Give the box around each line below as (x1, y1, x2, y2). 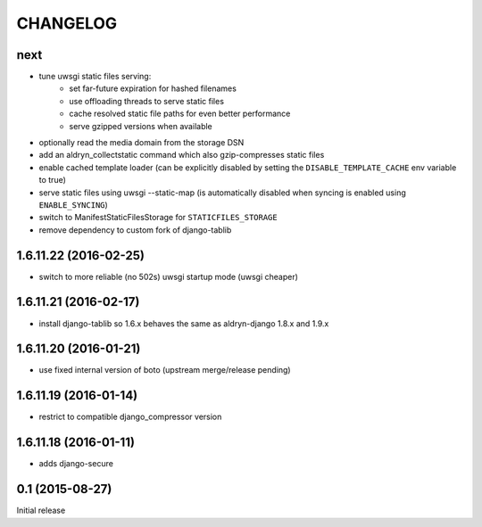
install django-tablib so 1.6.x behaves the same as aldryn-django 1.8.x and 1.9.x (38, 317, 329, 329)
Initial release (16, 505, 66, 516)
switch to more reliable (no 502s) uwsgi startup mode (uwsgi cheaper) (38, 271, 299, 282)
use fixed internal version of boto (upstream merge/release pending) (38, 365, 291, 375)
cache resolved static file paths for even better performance (69, 108, 291, 119)
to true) (38, 175, 67, 185)
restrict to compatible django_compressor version (38, 411, 222, 423)
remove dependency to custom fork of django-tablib (38, 224, 232, 235)
